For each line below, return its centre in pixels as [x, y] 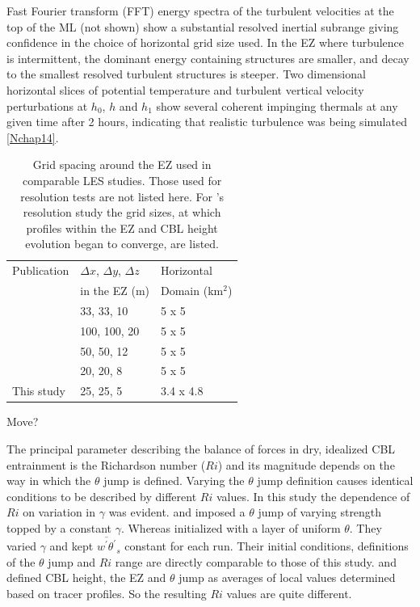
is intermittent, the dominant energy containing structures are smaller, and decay [208, 58]
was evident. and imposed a [177, 512]
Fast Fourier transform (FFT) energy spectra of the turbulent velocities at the [200, 11]
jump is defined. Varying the [174, 481]
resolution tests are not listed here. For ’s [122, 196]
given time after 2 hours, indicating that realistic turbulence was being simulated [207, 122]
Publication [41, 270]
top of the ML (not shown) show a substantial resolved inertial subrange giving [203, 26]
